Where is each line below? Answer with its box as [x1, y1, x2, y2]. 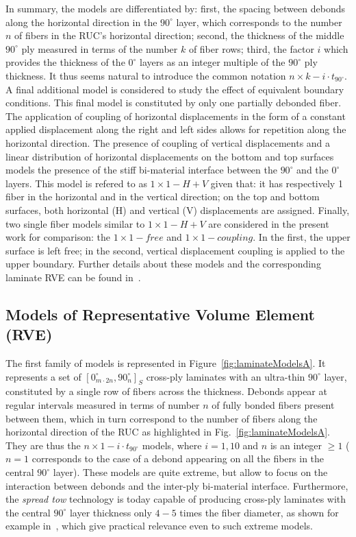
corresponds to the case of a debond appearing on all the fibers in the [31, 451, 325, 466]
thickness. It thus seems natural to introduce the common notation [5, 68, 286, 82]
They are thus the [5, 438, 81, 452]
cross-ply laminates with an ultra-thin [146, 369, 305, 383]
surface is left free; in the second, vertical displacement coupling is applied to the [5, 243, 345, 257]
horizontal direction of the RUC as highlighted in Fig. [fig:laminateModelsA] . [5, 425, 330, 439]
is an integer [270, 438, 322, 452]
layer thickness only [69, 505, 152, 519]
